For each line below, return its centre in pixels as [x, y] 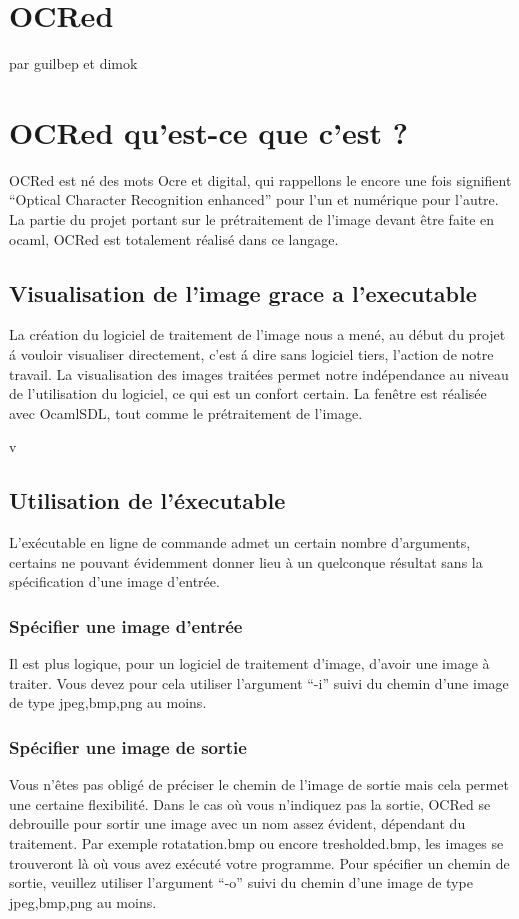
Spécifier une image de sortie [128, 746]
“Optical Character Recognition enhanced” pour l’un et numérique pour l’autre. [254, 199]
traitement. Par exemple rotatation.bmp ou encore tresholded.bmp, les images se [256, 842]
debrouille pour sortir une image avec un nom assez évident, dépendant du [237, 823]
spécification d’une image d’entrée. [114, 581]
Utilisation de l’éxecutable [147, 500]
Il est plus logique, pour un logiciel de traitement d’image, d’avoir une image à [249, 663]
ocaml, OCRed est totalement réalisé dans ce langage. [174, 238]
